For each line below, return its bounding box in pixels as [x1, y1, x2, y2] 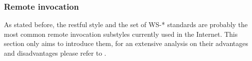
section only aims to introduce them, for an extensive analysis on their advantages [4, 38, 249, 48]
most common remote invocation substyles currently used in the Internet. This [4, 29, 238, 39]
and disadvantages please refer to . [4, 48, 106, 58]
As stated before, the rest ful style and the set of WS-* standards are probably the [4, 19, 248, 30]
